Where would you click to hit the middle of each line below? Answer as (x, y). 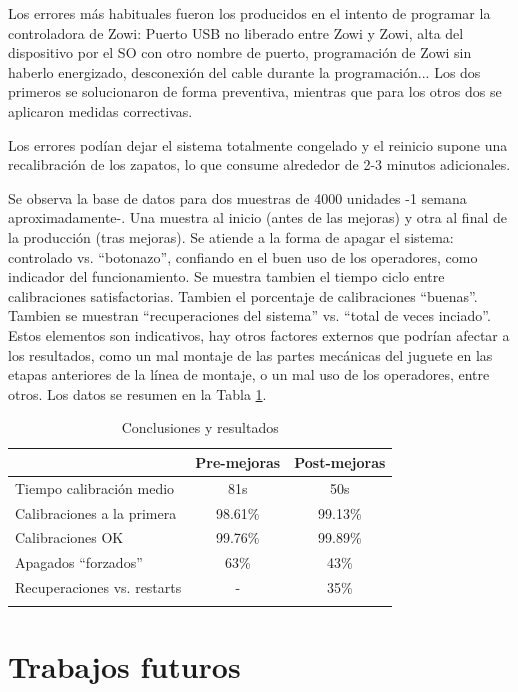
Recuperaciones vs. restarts (98, 587)
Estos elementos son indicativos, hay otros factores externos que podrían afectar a (259, 334)
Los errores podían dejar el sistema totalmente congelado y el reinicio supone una (258, 144)
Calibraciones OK (69, 537)
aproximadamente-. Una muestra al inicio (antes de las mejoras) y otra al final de (257, 217)
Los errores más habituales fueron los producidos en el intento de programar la (249, 13)
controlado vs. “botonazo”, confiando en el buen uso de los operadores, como (243, 256)
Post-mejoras (340, 461)
